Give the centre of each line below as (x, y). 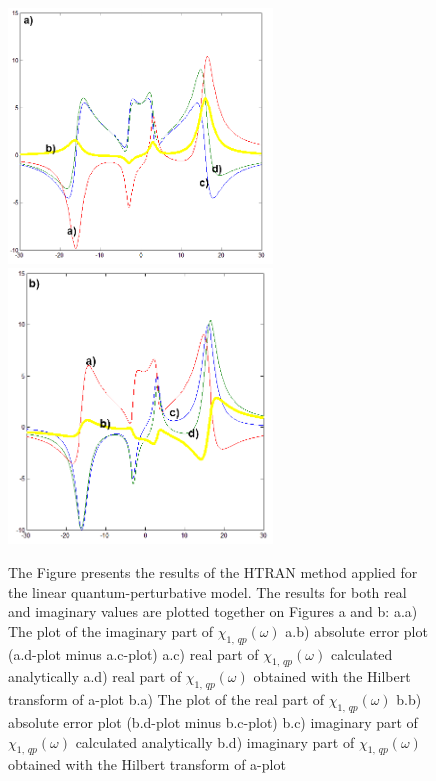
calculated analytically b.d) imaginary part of (215, 741)
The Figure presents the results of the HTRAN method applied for (213, 571)
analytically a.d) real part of (95, 676)
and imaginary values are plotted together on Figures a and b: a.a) (213, 611)
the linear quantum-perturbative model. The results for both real (207, 591)
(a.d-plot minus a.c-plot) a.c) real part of (133, 653)
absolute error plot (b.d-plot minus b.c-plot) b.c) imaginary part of (213, 721)
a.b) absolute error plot (356, 630)
